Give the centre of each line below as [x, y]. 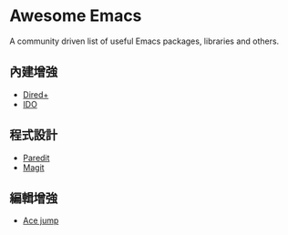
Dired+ [36, 94]
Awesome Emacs [76, 16]
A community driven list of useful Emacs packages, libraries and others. [144, 41]
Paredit [36, 158]
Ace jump [41, 220]
